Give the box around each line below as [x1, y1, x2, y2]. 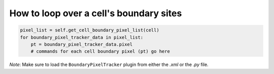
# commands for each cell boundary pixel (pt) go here [30, 49, 170, 54]
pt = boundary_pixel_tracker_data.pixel [30, 41, 133, 47]
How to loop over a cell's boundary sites [9, 8, 182, 19]
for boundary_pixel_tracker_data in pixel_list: [20, 34, 144, 40]
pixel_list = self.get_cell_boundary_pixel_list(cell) [20, 27, 159, 33]
